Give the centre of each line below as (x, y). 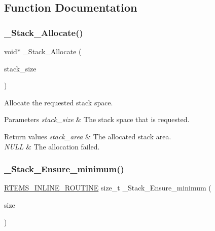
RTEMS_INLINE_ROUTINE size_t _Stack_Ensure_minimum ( (108, 188)
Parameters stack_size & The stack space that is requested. (97, 119)
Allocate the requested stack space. (59, 102)
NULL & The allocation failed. (52, 146)
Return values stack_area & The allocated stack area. (88, 136)
